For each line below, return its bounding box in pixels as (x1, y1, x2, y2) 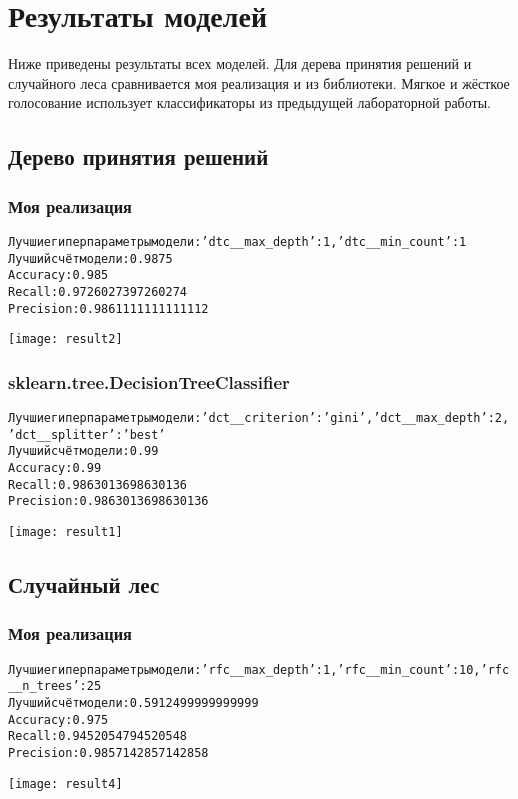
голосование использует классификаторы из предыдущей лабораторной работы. (8, 92, 491, 113)
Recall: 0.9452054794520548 (8, 729, 187, 744)
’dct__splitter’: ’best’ (8, 427, 166, 442)
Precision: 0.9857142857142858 (8, 745, 209, 760)
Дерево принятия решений (8, 141, 269, 172)
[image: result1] (8, 525, 123, 539)
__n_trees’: (8, 679, 87, 694)
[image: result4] (8, 776, 123, 791)
